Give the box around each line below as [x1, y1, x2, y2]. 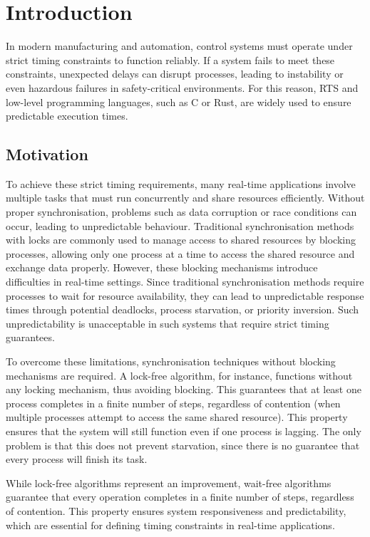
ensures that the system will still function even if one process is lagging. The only [6, 423, 361, 438]
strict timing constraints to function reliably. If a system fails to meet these [6, 52, 335, 67]
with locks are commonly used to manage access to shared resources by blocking [6, 232, 356, 247]
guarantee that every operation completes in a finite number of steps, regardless [6, 489, 354, 504]
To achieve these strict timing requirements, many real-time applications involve [6, 176, 356, 191]
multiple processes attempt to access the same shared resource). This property [6, 410, 348, 424]
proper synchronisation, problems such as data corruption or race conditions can [6, 204, 357, 219]
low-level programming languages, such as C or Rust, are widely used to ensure [6, 94, 351, 109]
